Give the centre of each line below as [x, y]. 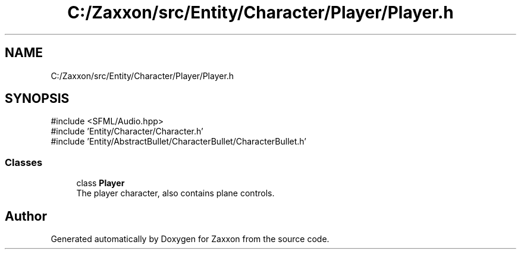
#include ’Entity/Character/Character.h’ [127, 131]
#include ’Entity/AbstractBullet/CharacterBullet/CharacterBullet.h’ [178, 142]
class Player [101, 183]
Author [26, 216]
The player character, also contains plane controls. [175, 193]
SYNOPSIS [37, 99]
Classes [24, 162]
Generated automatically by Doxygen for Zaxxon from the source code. [190, 239]
